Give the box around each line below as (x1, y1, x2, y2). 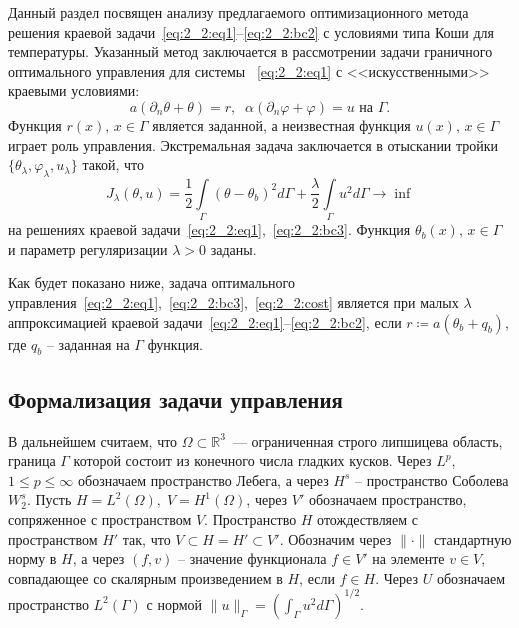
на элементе (372, 548, 445, 569)
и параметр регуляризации (8, 238, 168, 259)
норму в (8, 548, 57, 569)
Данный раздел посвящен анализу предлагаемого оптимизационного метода (8, 2, 469, 22)
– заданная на (46, 333, 130, 354)
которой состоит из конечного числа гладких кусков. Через (73, 450, 432, 471)
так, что (122, 528, 171, 549)
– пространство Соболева (355, 469, 509, 490)
